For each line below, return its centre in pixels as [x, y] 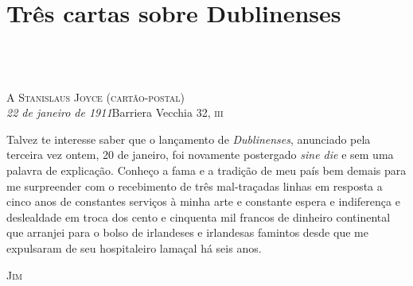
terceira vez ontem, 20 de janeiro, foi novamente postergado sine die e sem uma [200, 155]
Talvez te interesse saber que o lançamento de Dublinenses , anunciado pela [189, 139]
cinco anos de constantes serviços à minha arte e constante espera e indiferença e [203, 201]
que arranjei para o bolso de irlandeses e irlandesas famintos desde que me [187, 232]
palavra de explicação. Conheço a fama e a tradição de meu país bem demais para [206, 170]
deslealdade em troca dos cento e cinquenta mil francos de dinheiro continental [199, 216]
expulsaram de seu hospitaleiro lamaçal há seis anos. [134, 247]
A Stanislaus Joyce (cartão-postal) [96, 97]
